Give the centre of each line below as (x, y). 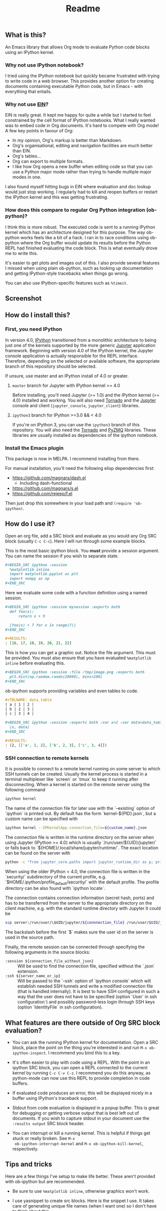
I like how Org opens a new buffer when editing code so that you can (83, 167)
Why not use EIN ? (27, 104)
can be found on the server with (38, 853)
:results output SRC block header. (48, 1124)
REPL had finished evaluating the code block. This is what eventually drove (81, 248)
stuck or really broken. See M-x (43, 1138)
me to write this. (21, 253)
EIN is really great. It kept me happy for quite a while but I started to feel (78, 115)
